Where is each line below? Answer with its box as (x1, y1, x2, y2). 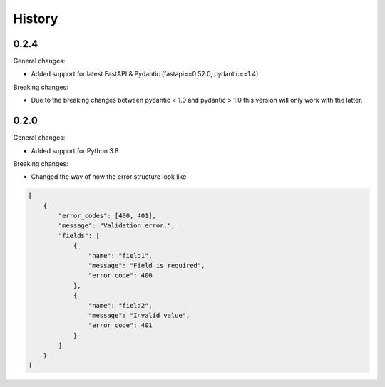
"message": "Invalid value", (88, 311, 190, 319)
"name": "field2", (88, 301, 153, 309)
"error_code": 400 (88, 272, 153, 279)
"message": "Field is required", (88, 262, 205, 270)
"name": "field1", (88, 252, 153, 259)
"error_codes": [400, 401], (58, 212, 157, 220)
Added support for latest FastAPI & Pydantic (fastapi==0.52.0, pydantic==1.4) (31, 70, 259, 78)
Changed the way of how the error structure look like (31, 172, 187, 181)
